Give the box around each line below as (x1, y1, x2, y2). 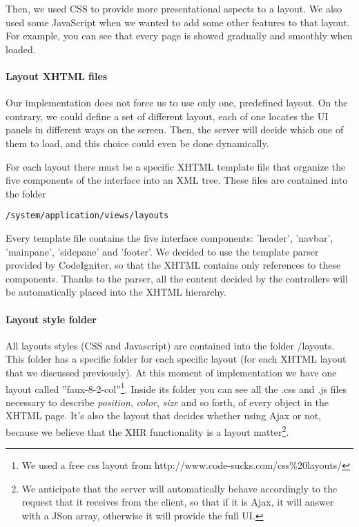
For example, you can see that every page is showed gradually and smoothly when (6, 28, 353, 43)
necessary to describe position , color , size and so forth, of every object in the (6, 394, 329, 409)
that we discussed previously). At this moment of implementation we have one (6, 365, 337, 379)
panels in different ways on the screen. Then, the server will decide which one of (6, 122, 344, 137)
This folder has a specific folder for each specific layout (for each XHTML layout (6, 352, 347, 366)
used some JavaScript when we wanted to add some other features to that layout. (6, 15, 350, 29)
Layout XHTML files (6, 68, 108, 83)
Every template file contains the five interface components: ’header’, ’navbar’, (6, 230, 333, 245)
